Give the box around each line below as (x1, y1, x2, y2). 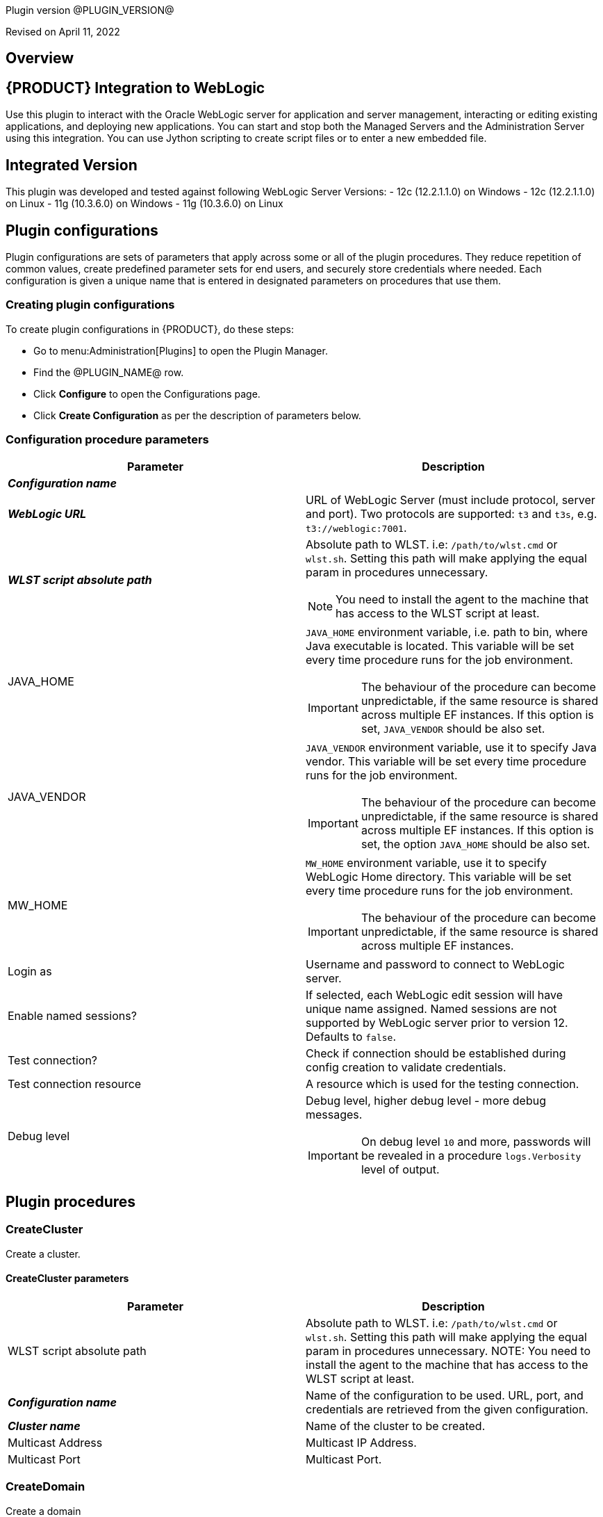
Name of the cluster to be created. (306, 1418, 486, 1433)
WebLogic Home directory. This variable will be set (306, 870, 572, 884)
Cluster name (8, 1418, 81, 1433)
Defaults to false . (306, 1030, 397, 1044)
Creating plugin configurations (6, 298, 175, 312)
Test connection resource (8, 1077, 142, 1092)
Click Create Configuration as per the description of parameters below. (33, 409, 361, 421)
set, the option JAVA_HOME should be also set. (361, 837, 590, 852)
